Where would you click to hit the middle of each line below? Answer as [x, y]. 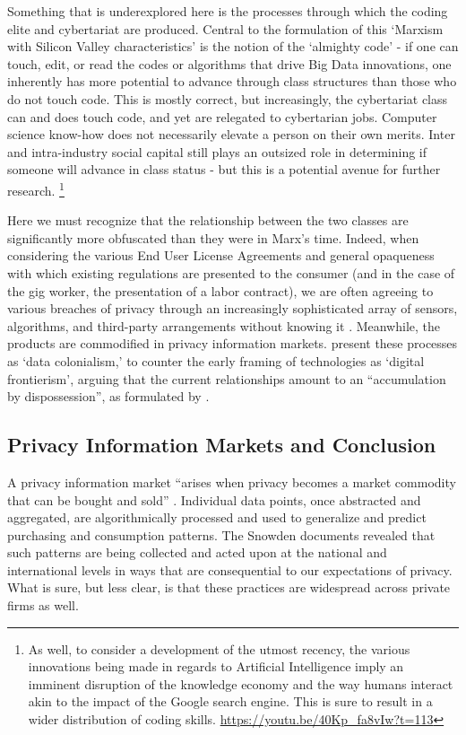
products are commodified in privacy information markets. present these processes [233, 343]
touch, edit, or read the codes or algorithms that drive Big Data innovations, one [229, 63]
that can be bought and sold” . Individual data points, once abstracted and [214, 499]
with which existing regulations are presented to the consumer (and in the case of [231, 272]
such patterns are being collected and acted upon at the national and [197, 552]
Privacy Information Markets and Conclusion [222, 445]
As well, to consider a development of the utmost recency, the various [219, 648]
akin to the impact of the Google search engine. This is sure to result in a [230, 701]
